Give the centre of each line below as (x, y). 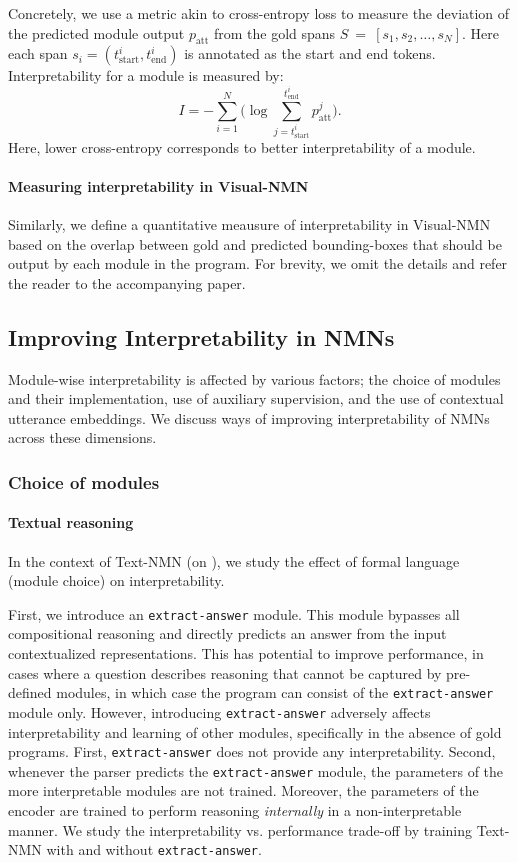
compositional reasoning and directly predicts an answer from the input (227, 633)
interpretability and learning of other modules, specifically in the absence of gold (255, 731)
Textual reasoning (71, 522)
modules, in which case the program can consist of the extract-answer (275, 692)
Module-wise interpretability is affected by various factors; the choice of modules (254, 378)
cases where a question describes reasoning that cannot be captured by (225, 672)
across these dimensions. (82, 437)
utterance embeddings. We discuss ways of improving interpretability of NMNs (249, 417)
